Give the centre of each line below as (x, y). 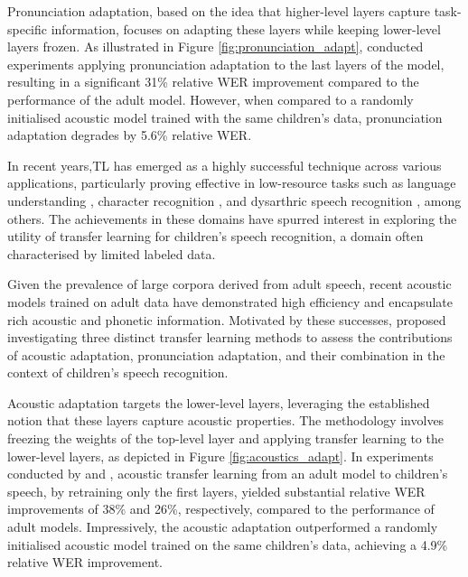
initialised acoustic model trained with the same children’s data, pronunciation (225, 117)
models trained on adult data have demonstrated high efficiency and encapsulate (230, 301)
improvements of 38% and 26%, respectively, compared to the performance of (221, 509)
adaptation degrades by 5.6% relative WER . (130, 135)
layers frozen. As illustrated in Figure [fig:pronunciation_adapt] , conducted (215, 47)
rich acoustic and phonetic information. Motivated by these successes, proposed (227, 319)
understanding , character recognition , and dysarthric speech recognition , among (234, 200)
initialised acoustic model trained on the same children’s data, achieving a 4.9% (228, 544)
